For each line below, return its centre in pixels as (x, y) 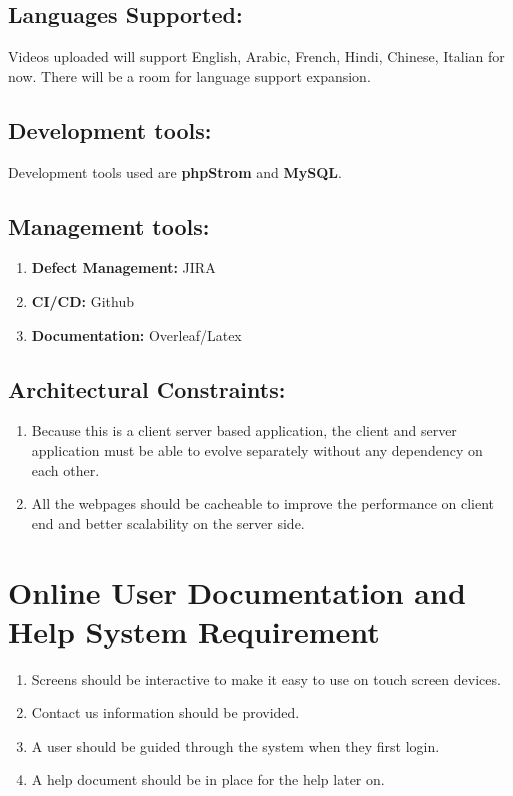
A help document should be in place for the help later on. (208, 779)
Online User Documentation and (237, 591)
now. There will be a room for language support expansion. (189, 75)
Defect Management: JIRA (123, 267)
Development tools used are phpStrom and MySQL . (175, 171)
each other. (65, 469)
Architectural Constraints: (147, 388)
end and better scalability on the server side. (168, 522)
